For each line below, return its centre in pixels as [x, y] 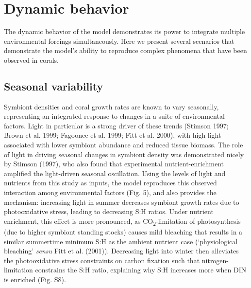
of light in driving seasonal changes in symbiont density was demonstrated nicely [124, 154]
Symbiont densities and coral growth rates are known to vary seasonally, [111, 106]
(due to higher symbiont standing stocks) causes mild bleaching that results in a [123, 231]
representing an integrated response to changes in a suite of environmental [114, 116]
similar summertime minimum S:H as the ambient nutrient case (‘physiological [121, 241]
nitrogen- [215, 260]
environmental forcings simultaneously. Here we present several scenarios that [119, 41]
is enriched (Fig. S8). [35, 279]
